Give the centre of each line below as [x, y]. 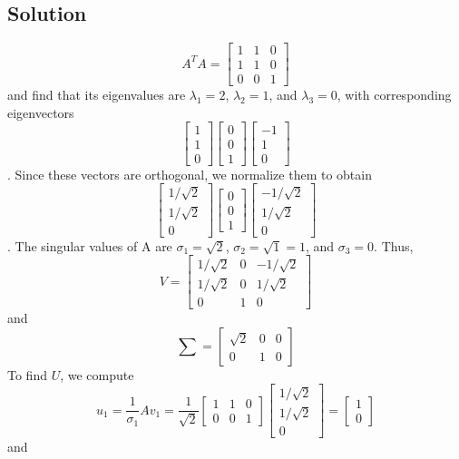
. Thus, [394, 245]
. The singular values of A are [90, 245]
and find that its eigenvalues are [97, 95]
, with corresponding [394, 95]
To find [27, 374]
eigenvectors [41, 112]
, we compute [97, 374]
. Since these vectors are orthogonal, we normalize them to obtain [190, 174]
